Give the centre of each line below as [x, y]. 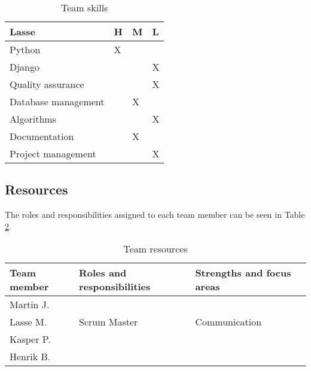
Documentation [42, 136]
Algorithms [33, 119]
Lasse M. [28, 322]
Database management [57, 101]
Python [25, 49]
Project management [53, 153]
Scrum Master [108, 322]
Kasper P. [30, 339]
